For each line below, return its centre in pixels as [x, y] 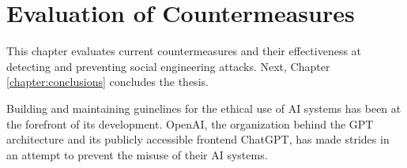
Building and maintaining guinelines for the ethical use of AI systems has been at [204, 108]
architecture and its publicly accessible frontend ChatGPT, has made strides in [198, 139]
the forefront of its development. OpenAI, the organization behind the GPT [190, 123]
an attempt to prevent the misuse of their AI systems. [137, 154]
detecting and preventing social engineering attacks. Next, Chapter [168, 66]
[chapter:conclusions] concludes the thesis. [107, 82]
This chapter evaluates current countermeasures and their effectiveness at [184, 51]
